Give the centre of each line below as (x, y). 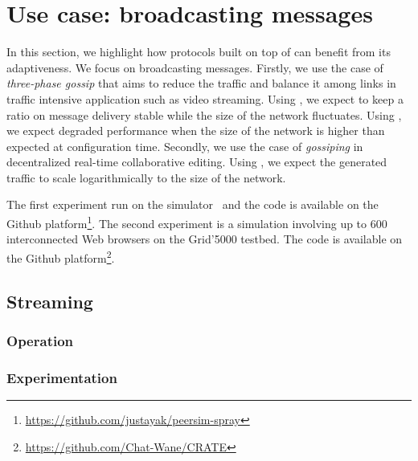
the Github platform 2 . (61, 256)
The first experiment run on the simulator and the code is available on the (193, 204)
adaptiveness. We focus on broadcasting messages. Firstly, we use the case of (195, 67)
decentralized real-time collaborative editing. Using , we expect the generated (197, 162)
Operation (40, 340)
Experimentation (62, 377)
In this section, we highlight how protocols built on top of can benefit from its (199, 52)
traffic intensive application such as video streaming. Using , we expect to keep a (205, 98)
